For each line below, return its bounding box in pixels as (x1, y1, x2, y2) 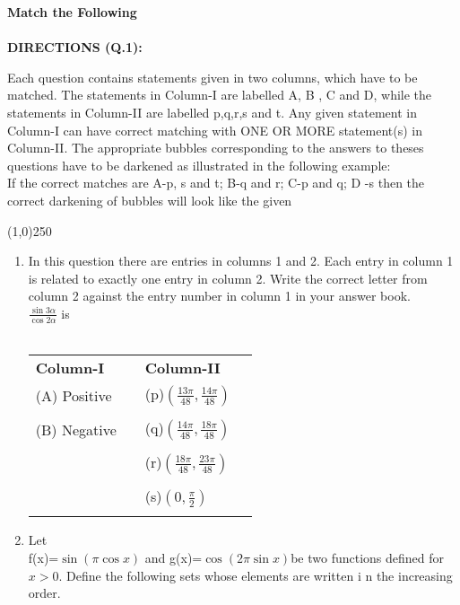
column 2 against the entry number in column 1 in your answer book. (28, 286, 411, 305)
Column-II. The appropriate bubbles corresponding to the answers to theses (7, 138, 424, 157)
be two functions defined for (291, 548, 445, 566)
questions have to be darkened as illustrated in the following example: (7, 155, 391, 174)
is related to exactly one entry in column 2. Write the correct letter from (28, 268, 428, 287)
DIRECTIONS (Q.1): (7, 38, 143, 57)
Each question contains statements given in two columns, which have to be (7, 67, 418, 86)
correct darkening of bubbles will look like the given (7, 190, 292, 209)
